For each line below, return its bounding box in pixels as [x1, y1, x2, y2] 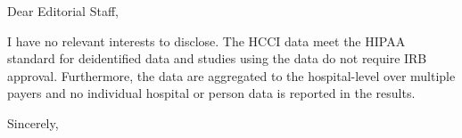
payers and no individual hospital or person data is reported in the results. [7, 84, 416, 102]
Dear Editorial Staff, [7, 2, 119, 20]
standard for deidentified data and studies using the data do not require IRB [7, 49, 427, 68]
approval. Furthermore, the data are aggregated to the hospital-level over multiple [7, 66, 456, 85]
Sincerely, [7, 113, 59, 132]
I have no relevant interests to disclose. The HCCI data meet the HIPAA [7, 31, 406, 50]
